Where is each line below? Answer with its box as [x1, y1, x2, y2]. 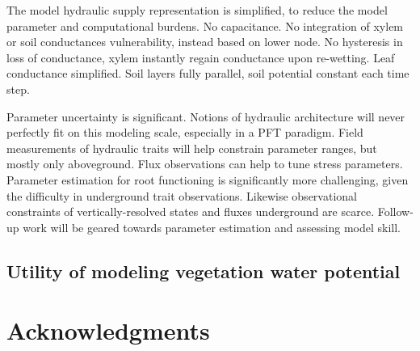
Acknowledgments [6, 314, 210, 347]
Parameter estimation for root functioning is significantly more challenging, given [6, 171, 409, 188]
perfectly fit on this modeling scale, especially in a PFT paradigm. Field [6, 124, 363, 141]
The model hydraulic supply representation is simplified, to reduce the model [6, 2, 388, 18]
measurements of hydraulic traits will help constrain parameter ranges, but [6, 139, 377, 156]
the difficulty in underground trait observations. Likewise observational [6, 187, 357, 204]
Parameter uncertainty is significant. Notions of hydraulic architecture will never [6, 108, 405, 125]
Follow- [377, 203, 414, 220]
